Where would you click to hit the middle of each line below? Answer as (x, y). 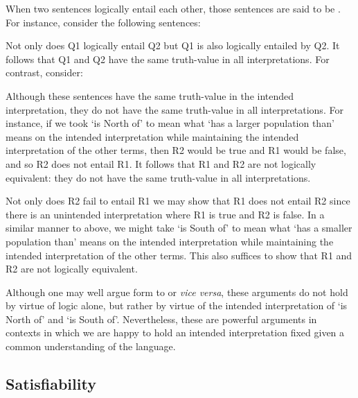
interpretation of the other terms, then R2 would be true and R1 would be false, (176, 150)
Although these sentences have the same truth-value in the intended (150, 95)
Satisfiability (51, 384)
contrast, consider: (44, 72)
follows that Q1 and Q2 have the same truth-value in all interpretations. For (168, 59)
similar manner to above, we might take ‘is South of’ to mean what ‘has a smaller (179, 228)
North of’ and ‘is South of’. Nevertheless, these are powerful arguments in (161, 319)
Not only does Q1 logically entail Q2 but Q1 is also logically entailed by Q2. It (173, 45)
